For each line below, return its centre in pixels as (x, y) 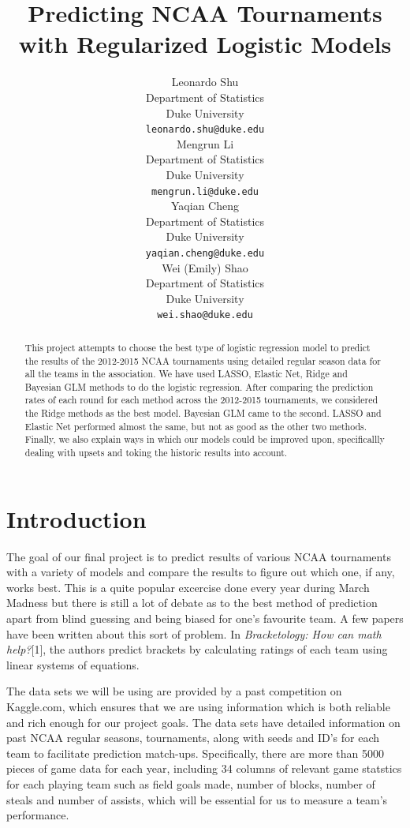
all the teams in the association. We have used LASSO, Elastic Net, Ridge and (186, 374)
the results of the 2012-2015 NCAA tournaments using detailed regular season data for (203, 360)
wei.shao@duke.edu (205, 315)
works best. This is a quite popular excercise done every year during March (188, 587)
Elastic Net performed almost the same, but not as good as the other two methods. (196, 426)
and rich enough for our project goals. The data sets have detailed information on (203, 722)
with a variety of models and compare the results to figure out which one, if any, (201, 572)
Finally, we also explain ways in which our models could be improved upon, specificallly (205, 439)
